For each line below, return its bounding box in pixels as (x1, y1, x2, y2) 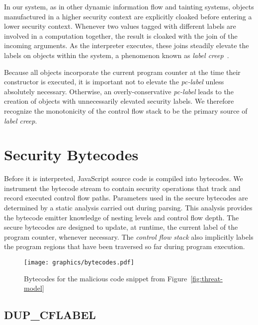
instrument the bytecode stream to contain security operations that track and (4, 183, 241, 193)
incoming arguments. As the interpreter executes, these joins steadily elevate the (4, 40, 249, 51)
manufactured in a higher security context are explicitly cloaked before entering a (4, 11, 252, 21)
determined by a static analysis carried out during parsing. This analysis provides (4, 202, 253, 213)
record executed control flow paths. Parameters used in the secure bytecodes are (4, 193, 248, 203)
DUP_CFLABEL (4, 307, 96, 323)
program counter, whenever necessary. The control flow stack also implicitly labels (4, 231, 254, 242)
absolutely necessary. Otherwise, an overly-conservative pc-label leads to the (4, 86, 234, 96)
